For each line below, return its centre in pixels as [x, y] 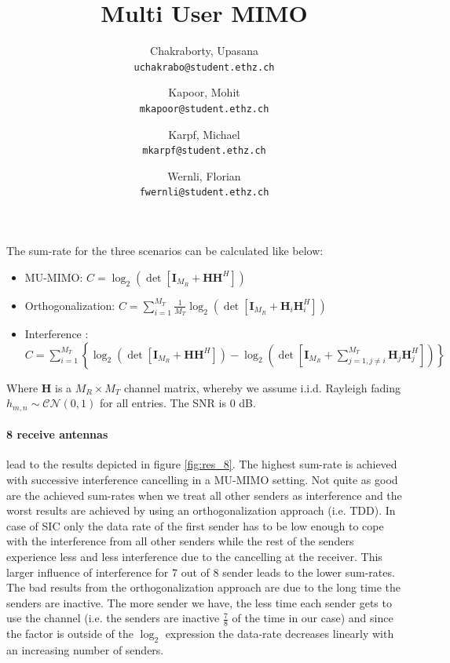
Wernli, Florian [204, 175]
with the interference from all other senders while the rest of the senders [180, 541]
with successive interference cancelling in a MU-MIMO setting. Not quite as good [202, 479]
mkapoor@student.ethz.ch [204, 109]
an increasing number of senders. [85, 649]
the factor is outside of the [70, 634]
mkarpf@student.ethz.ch [204, 151]
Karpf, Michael [204, 134]
